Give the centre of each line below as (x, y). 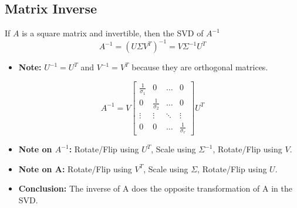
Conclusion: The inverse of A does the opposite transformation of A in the (155, 188)
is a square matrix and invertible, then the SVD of (113, 33)
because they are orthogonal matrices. (200, 67)
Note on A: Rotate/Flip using (75, 168)
